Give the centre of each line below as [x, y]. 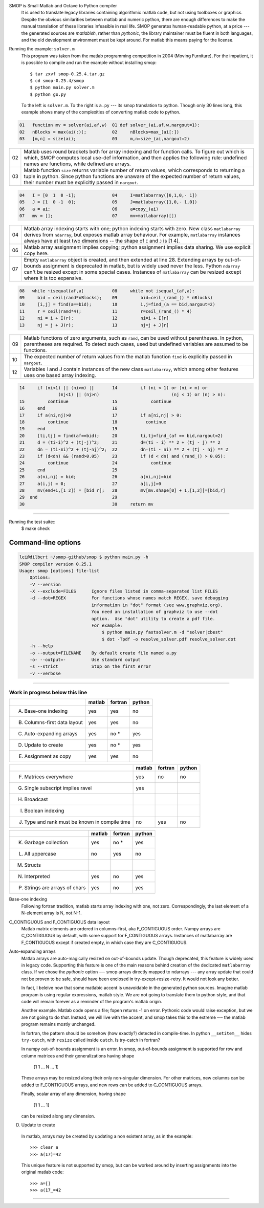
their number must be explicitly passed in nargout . [81, 182]
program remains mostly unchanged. [58, 1024]
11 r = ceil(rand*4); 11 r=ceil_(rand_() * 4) [106, 311]
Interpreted [37, 877]
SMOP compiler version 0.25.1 [55, 564]
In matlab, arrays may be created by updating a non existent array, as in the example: [107, 1136]
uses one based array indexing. [60, 375]
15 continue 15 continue [95, 401]
